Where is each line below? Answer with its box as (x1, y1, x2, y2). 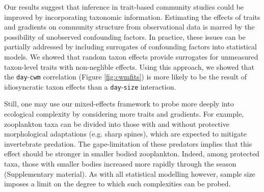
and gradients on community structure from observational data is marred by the (4, 21, 255, 32)
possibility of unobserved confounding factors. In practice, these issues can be (4, 31, 246, 42)
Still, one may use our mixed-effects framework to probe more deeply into (4, 98, 234, 109)
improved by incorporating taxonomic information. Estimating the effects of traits (4, 11, 260, 22)
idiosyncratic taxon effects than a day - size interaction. (4, 81, 176, 92)
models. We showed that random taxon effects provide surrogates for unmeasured (4, 51, 258, 62)
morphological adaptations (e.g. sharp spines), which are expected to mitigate (4, 128, 247, 139)
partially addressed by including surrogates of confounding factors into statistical (4, 41, 257, 52)
